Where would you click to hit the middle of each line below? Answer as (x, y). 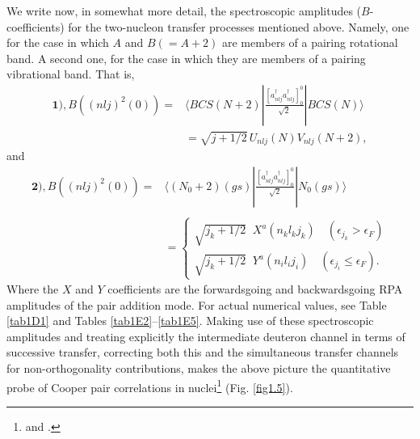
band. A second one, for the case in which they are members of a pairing (186, 58)
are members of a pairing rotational (310, 42)
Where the (33, 289)
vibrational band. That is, (71, 74)
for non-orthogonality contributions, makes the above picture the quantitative (199, 368)
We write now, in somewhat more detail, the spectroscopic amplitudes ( (184, 11)
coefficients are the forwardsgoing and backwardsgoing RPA (255, 289)
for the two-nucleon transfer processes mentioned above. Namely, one (239, 26)
